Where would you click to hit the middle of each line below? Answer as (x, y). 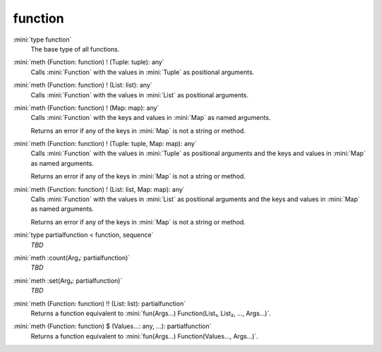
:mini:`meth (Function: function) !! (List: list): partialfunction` (99, 303)
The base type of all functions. (75, 49)
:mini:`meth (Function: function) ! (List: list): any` (83, 85)
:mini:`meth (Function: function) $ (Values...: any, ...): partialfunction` (112, 326)
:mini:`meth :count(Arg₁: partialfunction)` (72, 257)
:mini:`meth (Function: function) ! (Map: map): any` (86, 108)
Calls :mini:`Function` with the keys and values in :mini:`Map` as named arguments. (151, 118)
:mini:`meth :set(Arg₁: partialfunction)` (68, 280)
